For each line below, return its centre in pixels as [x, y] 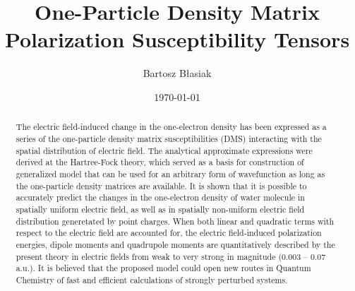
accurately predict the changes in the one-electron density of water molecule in [160, 197]
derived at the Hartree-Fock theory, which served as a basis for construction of [160, 162]
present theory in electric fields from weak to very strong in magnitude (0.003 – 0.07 [171, 256]
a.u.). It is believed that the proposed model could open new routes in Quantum [163, 268]
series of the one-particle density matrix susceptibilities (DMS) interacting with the [169, 138]
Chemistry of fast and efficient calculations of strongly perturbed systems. [152, 279]
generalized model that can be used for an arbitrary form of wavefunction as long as [170, 173]
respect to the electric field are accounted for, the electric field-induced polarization [169, 233]
